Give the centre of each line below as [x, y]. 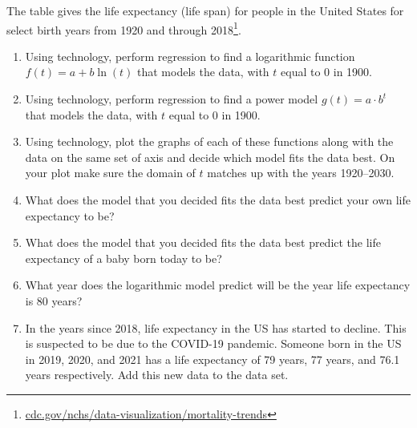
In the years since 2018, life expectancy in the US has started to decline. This [216, 327]
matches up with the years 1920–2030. [301, 173]
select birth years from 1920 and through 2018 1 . [124, 28]
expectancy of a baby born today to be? [123, 258]
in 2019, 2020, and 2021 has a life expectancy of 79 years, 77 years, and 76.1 [213, 359]
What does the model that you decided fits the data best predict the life [203, 242]
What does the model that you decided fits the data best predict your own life [218, 200]
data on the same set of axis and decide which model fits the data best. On [210, 157]
